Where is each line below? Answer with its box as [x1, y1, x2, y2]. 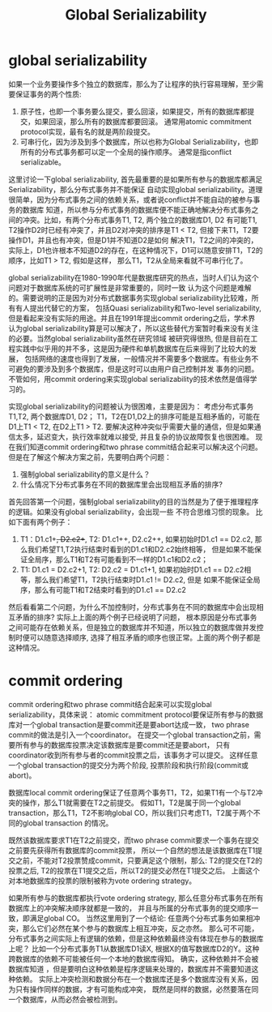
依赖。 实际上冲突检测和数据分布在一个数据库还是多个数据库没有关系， [15, 974, 252, 984]
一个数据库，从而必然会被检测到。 [8, 994, 122, 1004]
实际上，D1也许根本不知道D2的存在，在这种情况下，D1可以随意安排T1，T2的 [8, 245, 263, 255]
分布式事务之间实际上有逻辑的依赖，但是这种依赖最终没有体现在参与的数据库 [8, 933, 264, 943]
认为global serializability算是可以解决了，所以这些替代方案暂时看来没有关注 [8, 323, 259, 333]
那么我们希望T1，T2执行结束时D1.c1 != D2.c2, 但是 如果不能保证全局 [34, 574, 261, 585]
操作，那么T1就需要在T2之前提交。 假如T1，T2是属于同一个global [22, 797, 241, 808]
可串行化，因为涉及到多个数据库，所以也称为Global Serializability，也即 [19, 136, 259, 147]
